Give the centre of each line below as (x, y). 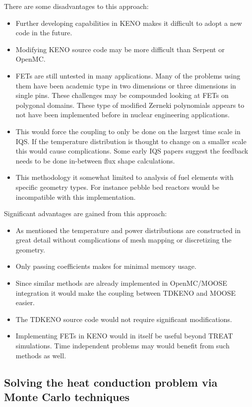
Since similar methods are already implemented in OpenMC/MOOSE (121, 283)
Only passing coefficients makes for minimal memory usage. (106, 266)
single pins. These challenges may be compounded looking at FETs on (122, 95)
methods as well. (41, 355)
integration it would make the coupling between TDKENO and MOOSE (126, 292)
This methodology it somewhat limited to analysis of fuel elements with (125, 177)
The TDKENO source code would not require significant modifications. (124, 319)
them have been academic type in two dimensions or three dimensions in (126, 85)
